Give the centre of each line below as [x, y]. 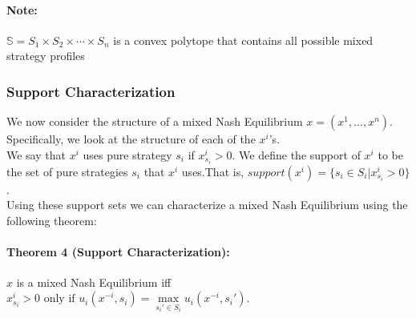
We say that [36, 154]
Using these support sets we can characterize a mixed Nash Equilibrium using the [207, 205]
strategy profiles [46, 56]
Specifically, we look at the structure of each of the [131, 139]
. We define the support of [296, 154]
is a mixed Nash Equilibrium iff [94, 282]
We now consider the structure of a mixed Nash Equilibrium [155, 121]
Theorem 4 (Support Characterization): [118, 252]
